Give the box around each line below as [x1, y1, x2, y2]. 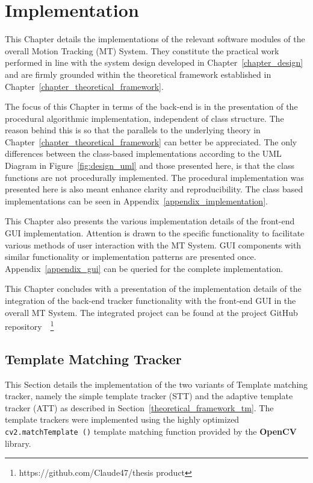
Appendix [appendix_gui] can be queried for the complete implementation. [5, 262, 284, 274]
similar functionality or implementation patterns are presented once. [5, 250, 256, 263]
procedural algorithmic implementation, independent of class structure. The [5, 112, 284, 124]
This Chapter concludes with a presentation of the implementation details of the [5, 282, 302, 295]
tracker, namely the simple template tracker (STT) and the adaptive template [5, 390, 293, 402]
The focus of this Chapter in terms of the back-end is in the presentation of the [5, 100, 298, 113]
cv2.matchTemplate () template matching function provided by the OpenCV [5, 425, 297, 438]
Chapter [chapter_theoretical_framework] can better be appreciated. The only [5, 135, 297, 148]
